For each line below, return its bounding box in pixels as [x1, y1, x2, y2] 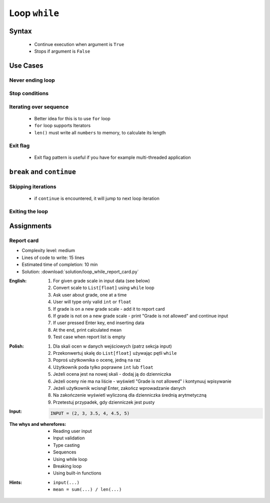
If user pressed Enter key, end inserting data [53, 320, 144, 326]
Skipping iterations [9, 183, 56, 190]
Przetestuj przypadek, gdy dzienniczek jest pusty [53, 399, 155, 405]
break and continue [9, 167, 76, 176]
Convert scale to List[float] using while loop [53, 285, 154, 291]
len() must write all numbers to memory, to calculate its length [34, 129, 166, 135]
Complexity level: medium [21, 247, 75, 254]
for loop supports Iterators [34, 123, 91, 129]
